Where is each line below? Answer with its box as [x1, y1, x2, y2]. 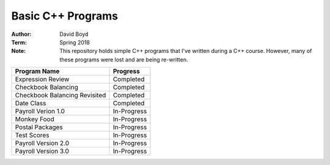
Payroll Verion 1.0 [15, 107, 65, 116]
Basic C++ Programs [11, 9, 119, 23]
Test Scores [15, 131, 50, 139]
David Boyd [59, 30, 89, 38]
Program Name [15, 67, 60, 75]
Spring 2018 [59, 38, 90, 46]
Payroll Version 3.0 [15, 147, 70, 155]
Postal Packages [15, 123, 64, 132]
